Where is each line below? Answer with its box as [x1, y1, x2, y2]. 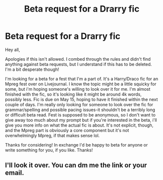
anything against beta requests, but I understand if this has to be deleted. [5, 61, 152, 67]
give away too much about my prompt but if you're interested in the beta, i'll [5, 117, 157, 123]
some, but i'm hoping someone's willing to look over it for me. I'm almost [5, 86, 151, 92]
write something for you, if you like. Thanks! [5, 147, 93, 153]
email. [5, 169, 24, 177]
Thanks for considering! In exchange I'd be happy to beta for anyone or [5, 142, 148, 147]
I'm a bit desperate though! [5, 66, 59, 72]
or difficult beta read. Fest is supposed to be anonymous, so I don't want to [5, 112, 156, 117]
